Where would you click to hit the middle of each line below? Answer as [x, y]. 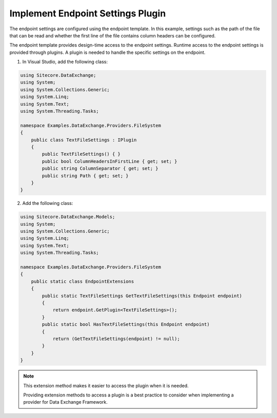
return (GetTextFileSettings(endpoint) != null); [116, 339]
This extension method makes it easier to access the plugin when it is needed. [106, 385]
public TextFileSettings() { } [81, 154]
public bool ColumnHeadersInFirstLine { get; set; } [110, 161]
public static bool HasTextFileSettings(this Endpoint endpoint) [126, 325]
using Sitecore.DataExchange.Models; [68, 217]
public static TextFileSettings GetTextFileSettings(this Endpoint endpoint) [142, 296]
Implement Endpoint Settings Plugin [88, 13]
